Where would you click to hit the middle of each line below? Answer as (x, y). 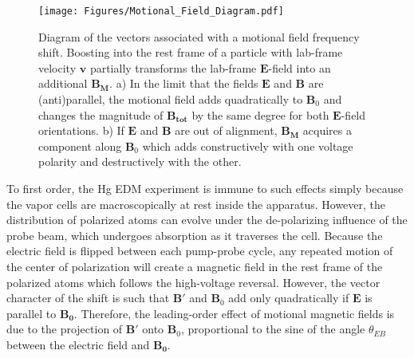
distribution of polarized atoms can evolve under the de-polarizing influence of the (207, 220)
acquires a (327, 130)
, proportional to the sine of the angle (273, 329)
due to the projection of (65, 329)
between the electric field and (78, 344)
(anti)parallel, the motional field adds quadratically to (171, 99)
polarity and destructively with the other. (140, 161)
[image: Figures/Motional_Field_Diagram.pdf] (161, 11)
